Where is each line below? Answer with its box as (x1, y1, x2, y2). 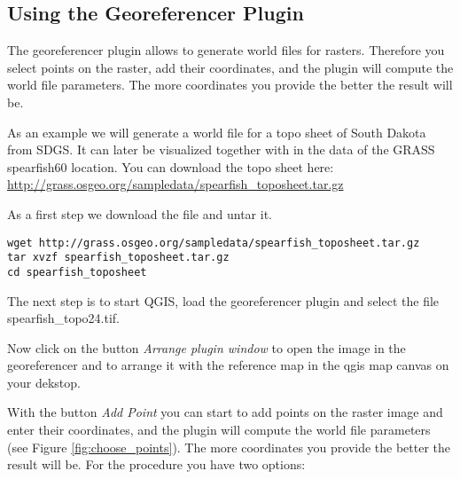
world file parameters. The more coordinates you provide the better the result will (7, 75, 453, 94)
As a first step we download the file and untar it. (7, 204, 272, 223)
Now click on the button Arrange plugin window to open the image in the (7, 338, 406, 357)
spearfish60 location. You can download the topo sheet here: (7, 157, 334, 176)
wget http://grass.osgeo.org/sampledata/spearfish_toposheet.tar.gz (7, 236, 420, 249)
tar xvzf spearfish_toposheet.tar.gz (7, 251, 230, 264)
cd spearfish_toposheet (7, 265, 147, 279)
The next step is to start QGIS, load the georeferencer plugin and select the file (7, 291, 440, 310)
